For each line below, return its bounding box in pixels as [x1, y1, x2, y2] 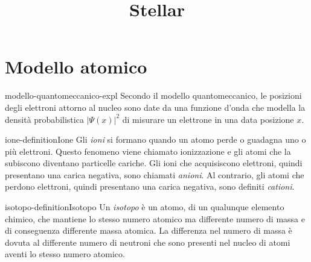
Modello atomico [5, 54, 147, 79]
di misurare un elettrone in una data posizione [122, 113, 294, 125]
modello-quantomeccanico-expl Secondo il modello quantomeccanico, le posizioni [5, 89, 302, 102]
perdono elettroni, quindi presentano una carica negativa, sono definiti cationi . [5, 180, 295, 193]
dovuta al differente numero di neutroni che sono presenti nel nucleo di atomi [5, 235, 290, 248]
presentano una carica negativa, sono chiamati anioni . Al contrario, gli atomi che [5, 168, 304, 181]
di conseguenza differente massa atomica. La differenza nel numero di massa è [5, 224, 292, 237]
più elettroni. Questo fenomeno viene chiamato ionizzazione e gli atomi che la [5, 145, 291, 157]
